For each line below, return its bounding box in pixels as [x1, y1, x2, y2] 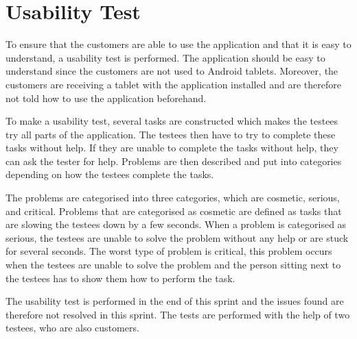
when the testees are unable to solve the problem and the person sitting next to [5, 258, 341, 272]
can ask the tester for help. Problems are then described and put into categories [5, 153, 342, 168]
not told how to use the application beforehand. [5, 90, 207, 105]
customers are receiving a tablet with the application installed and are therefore [5, 77, 341, 91]
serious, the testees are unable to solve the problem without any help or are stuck [5, 230, 349, 244]
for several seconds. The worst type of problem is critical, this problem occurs [5, 244, 332, 258]
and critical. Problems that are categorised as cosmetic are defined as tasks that [5, 203, 342, 218]
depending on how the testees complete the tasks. [5, 167, 214, 181]
